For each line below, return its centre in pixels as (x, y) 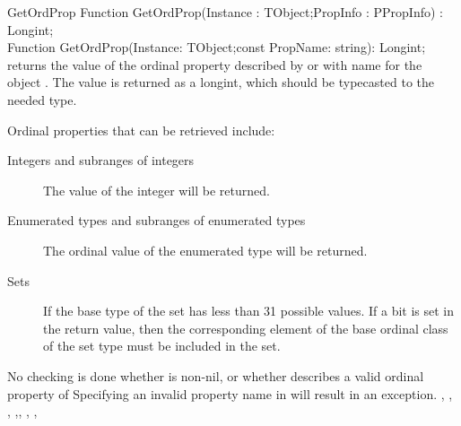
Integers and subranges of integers (101, 160)
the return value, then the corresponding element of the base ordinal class (246, 328)
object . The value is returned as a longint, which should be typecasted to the (221, 82)
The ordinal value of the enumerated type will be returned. (205, 250)
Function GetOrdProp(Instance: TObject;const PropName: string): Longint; (217, 47)
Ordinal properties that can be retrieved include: (141, 130)
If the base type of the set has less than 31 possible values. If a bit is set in (249, 311)
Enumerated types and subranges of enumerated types (157, 220)
